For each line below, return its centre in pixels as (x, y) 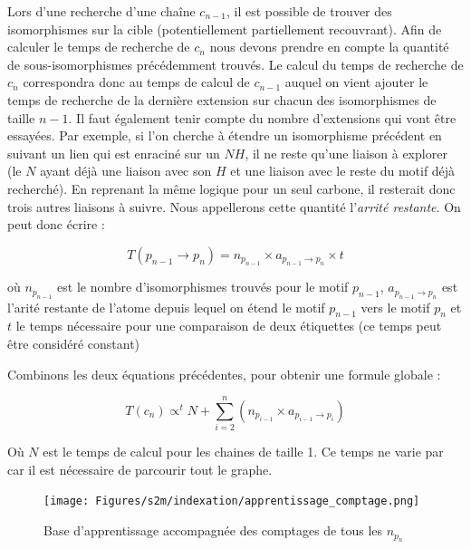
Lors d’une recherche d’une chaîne (101, 11)
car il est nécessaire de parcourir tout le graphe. (140, 469)
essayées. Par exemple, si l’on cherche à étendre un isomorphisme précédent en (225, 135)
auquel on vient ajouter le (356, 82)
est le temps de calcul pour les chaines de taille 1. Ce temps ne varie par (243, 452)
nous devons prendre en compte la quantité (329, 47)
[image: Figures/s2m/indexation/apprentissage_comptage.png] (232, 501)
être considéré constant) (74, 343)
